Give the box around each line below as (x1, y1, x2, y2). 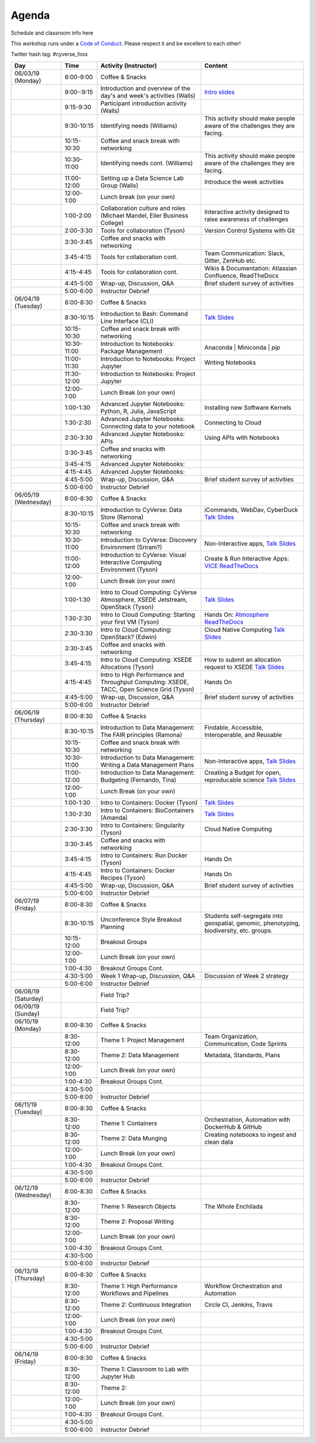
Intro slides (204, 88, 235, 96)
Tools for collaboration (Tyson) (100, 226, 186, 235)
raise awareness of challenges (204, 215, 289, 223)
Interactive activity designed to (204, 208, 290, 216)
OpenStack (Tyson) (100, 603, 154, 611)
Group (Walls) (100, 181, 139, 189)
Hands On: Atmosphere (204, 610, 269, 619)
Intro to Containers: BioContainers (100, 806, 194, 814)
